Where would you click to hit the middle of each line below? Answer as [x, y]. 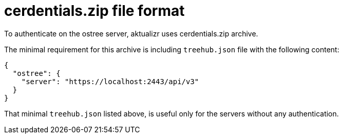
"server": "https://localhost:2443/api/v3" [110, 81]
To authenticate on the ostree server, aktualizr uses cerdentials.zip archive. [131, 33]
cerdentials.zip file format [94, 11]
